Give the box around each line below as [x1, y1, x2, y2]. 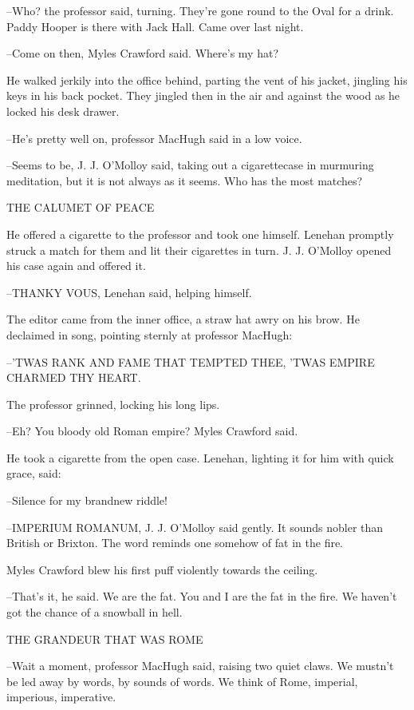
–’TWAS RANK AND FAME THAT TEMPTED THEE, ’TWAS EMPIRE [6, 353, 375, 370]
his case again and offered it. [6, 257, 146, 274]
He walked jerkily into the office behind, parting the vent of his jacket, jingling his [6, 71, 408, 88]
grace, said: [6, 465, 61, 482]
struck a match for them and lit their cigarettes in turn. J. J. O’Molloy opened [6, 241, 392, 258]
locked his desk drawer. [6, 102, 120, 119]
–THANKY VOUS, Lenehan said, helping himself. [6, 284, 252, 300]
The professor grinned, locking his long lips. [6, 395, 220, 412]
